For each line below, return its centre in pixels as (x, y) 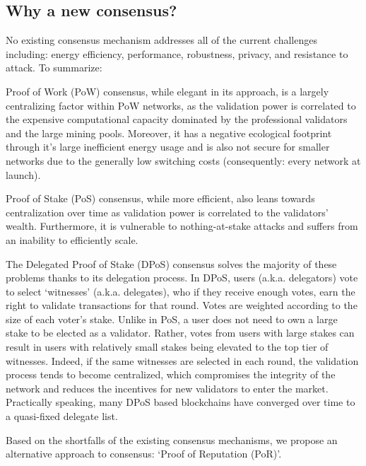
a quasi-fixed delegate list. (62, 416)
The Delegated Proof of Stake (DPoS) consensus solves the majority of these (171, 263)
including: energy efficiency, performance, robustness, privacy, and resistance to (177, 53)
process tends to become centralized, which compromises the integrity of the (171, 374)
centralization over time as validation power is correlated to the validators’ (167, 212)
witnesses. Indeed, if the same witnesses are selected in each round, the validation (182, 360)
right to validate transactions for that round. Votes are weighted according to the (182, 305)
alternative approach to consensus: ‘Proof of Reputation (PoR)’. (144, 454)
